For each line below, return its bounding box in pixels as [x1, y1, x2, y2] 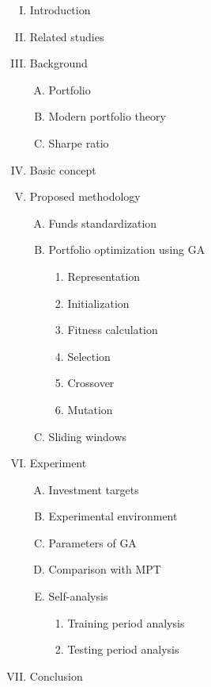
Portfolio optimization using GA [48, 241, 205, 258]
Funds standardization [48, 214, 157, 231]
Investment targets [48, 481, 139, 497]
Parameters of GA [48, 534, 137, 551]
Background [29, 55, 88, 71]
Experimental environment [48, 508, 178, 524]
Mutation [67, 401, 113, 417]
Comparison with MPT [48, 561, 161, 578]
